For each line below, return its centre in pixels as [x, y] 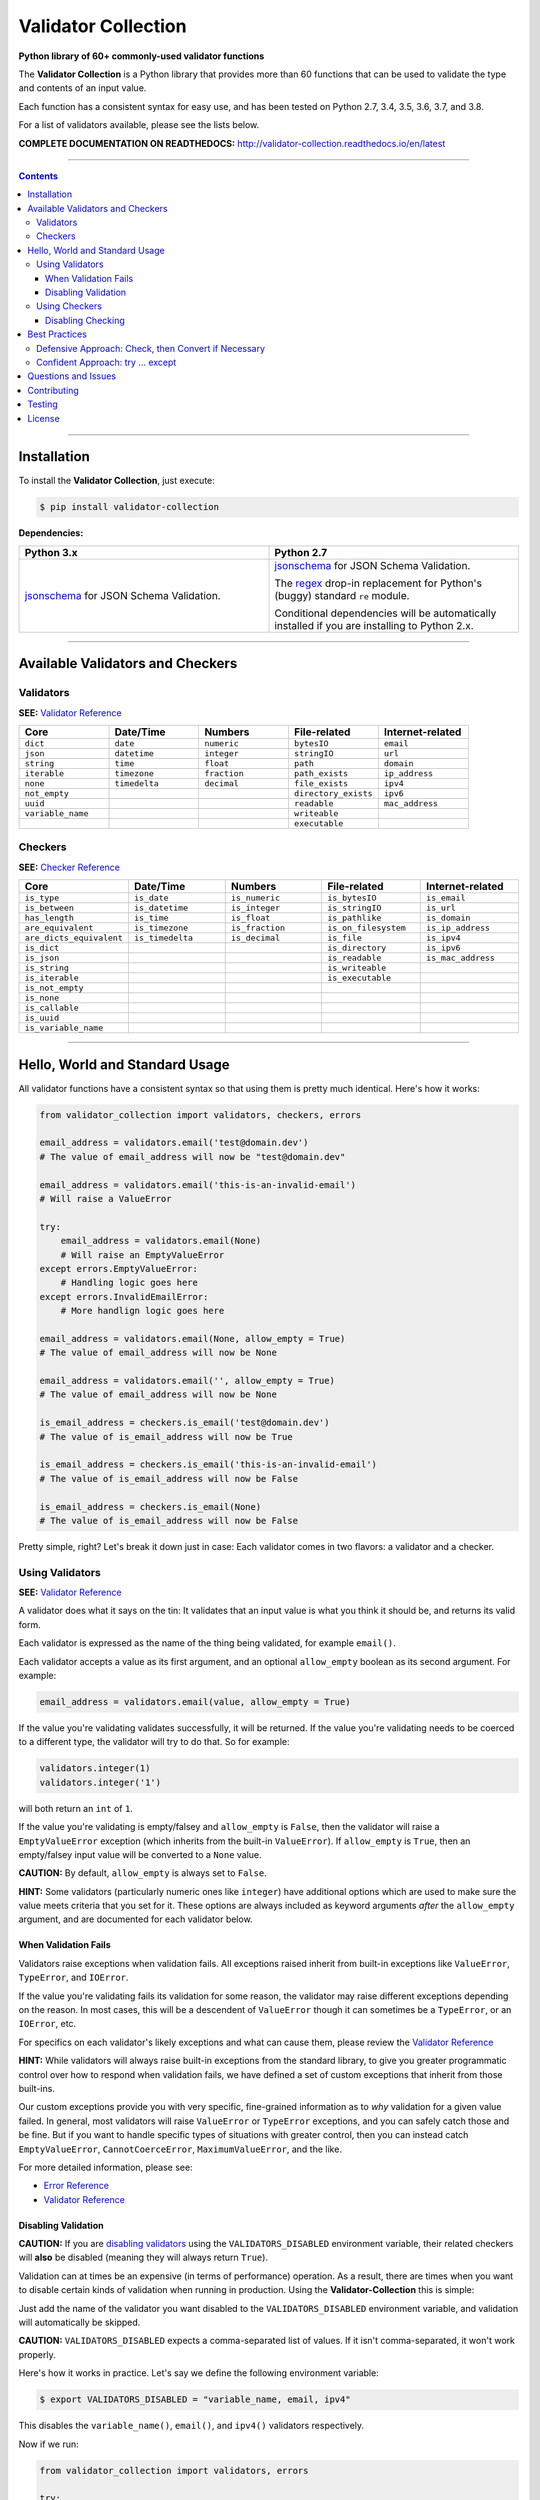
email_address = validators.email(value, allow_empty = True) [195, 1701]
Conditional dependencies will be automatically [385, 613]
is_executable [359, 978]
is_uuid [42, 1018]
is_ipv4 [443, 938]
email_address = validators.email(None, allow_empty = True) [192, 1338]
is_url [441, 908]
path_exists [321, 773]
